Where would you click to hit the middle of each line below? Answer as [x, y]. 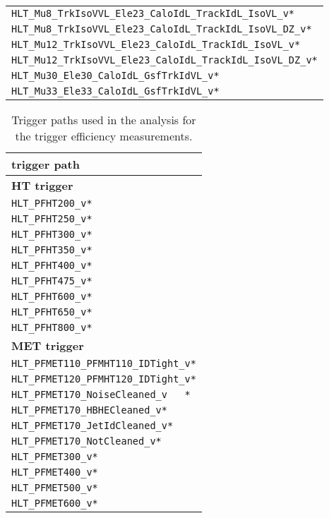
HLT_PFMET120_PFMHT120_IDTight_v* [104, 379]
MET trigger [48, 345]
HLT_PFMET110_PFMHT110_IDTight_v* [104, 363]
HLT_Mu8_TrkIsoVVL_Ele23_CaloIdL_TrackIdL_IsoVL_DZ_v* [162, 29]
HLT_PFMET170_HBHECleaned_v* [89, 410]
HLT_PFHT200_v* [52, 203]
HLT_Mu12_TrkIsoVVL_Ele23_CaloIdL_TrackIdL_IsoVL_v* [156, 44]
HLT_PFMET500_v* [55, 488]
